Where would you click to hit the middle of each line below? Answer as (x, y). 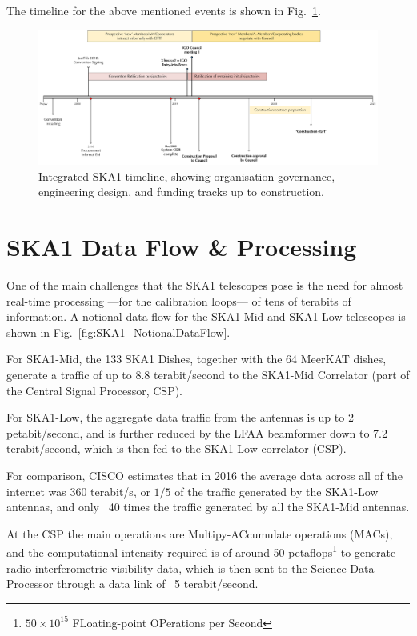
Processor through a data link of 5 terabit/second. (132, 584)
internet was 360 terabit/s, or (78, 491)
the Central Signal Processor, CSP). (95, 390)
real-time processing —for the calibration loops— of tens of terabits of (179, 300)
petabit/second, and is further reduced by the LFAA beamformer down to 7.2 (197, 432)
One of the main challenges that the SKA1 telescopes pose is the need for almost (205, 285)
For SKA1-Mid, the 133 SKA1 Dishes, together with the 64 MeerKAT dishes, (196, 359)
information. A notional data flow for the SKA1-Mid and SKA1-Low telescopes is (206, 316)
